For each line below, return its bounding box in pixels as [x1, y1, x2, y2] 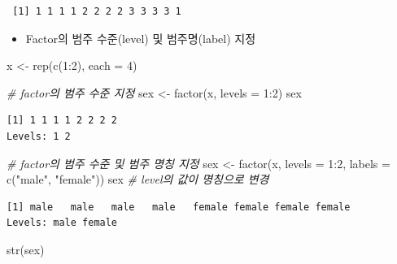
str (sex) [7, 240, 45, 258]
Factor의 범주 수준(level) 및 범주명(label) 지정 [25, 29, 256, 46]
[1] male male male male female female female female [7, 201, 351, 213]
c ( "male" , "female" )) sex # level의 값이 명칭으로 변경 [7, 171, 269, 188]
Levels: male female [7, 217, 118, 229]
